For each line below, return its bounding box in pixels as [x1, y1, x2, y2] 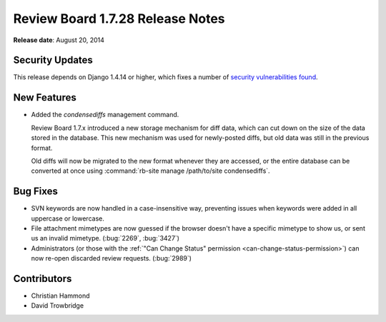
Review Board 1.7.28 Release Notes [13, 11, 225, 26]
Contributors [13, 272, 72, 285]
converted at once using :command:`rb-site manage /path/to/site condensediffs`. [31, 166, 271, 175]
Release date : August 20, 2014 [13, 36, 105, 44]
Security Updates [13, 54, 93, 66]
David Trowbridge [31, 301, 84, 310]
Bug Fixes [13, 186, 59, 198]
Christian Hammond [31, 291, 90, 300]
